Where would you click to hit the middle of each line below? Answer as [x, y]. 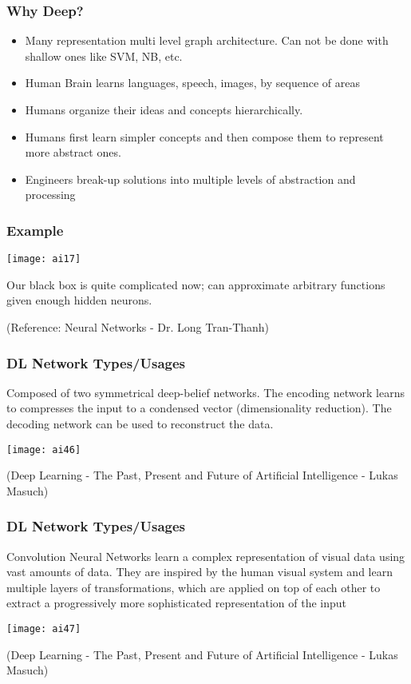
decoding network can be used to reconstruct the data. [140, 424]
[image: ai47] [44, 629]
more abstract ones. [73, 152]
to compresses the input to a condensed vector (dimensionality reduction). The [199, 408]
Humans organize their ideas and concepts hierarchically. [164, 109]
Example [35, 230]
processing [50, 195]
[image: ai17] [44, 259]
